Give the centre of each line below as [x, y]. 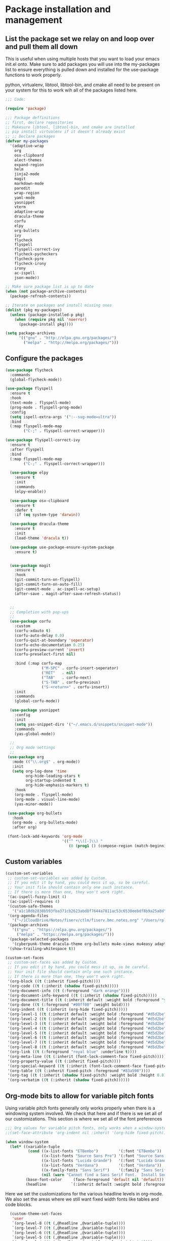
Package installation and [58, 9]
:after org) [25, 828]
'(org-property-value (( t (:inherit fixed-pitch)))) [64, 1061]
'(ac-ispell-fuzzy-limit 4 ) [37, 897]
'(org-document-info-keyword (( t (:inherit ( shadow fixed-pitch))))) [82, 996]
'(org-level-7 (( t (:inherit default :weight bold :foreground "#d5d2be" [87, 1043]
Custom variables [34, 862]
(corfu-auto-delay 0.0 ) [39, 635]
